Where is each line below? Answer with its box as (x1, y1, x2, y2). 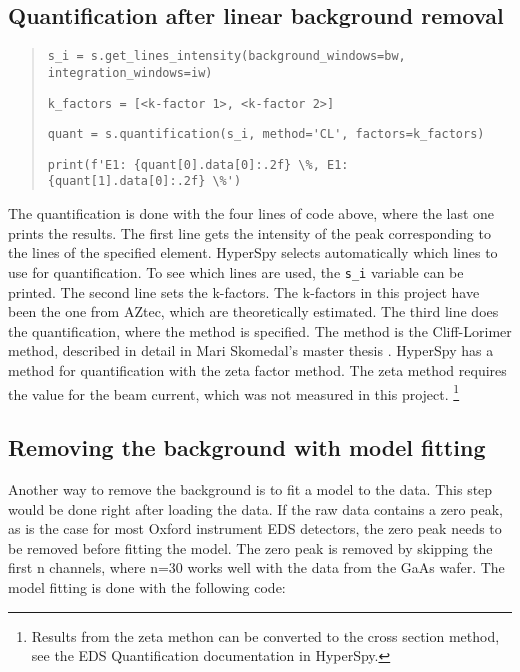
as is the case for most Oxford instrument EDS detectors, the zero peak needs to (8, 518, 502, 539)
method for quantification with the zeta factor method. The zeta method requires (8, 359, 507, 380)
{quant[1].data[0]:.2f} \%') (47, 174, 242, 189)
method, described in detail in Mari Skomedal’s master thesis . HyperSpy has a (8, 340, 494, 361)
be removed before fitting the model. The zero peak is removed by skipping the (8, 537, 493, 558)
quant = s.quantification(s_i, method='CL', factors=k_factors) (47, 127, 485, 142)
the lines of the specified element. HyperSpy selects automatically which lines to (8, 242, 498, 263)
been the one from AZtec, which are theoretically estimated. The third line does (8, 301, 499, 322)
